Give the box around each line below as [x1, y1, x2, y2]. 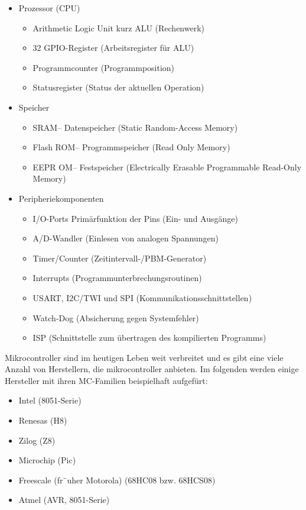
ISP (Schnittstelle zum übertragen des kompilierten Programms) [32, 331, 266, 344]
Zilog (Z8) [18, 434, 56, 446]
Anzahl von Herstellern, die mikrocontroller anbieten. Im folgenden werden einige [5, 363, 299, 375]
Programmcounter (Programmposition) [32, 61, 175, 73]
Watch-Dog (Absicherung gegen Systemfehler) [32, 311, 199, 324]
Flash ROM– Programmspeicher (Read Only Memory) [32, 141, 230, 153]
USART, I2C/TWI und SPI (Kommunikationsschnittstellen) [32, 291, 252, 304]
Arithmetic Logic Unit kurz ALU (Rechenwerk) [32, 21, 204, 34]
